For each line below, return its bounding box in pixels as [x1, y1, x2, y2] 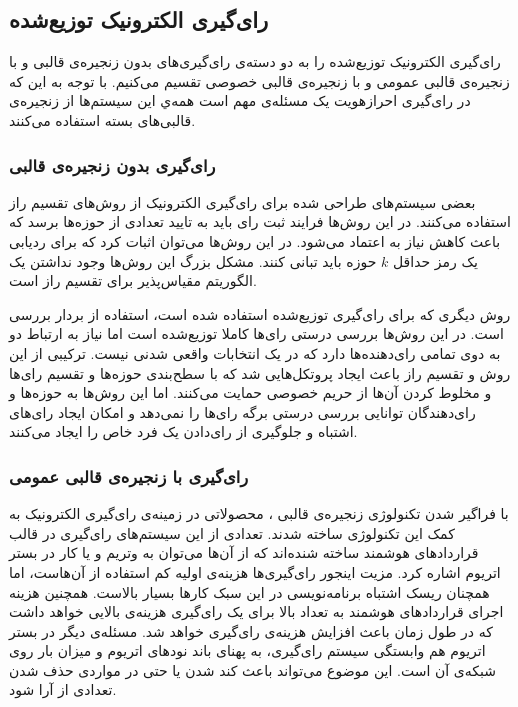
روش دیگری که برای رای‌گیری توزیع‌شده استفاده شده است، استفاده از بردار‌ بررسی [9, 303, 511, 324]
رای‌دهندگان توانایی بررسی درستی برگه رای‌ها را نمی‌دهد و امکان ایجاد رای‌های [9, 401, 476, 422]
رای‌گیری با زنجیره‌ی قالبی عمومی [9, 463, 249, 488]
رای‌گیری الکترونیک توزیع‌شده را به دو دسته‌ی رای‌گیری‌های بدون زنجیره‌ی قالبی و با [9, 51, 501, 72]
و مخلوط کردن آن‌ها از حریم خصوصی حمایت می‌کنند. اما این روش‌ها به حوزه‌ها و [9, 382, 492, 403]
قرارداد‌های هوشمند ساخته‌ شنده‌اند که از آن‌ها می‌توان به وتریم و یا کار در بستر [9, 542, 479, 563]
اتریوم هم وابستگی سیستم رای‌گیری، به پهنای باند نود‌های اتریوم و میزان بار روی [9, 640, 486, 661]
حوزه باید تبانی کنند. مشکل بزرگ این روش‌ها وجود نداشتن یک [9, 250, 377, 271]
